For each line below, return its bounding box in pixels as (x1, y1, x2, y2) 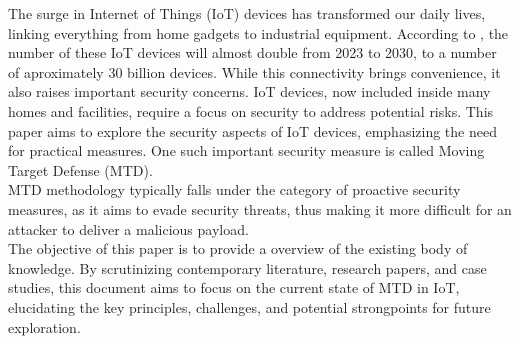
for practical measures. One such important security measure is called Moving (8, 140, 485, 161)
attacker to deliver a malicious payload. (8, 218, 249, 239)
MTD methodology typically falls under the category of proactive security (8, 179, 461, 200)
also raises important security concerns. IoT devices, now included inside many (8, 81, 491, 102)
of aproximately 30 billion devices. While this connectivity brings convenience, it (8, 61, 501, 82)
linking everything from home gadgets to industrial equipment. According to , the (8, 22, 509, 43)
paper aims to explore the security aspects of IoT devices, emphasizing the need (8, 120, 497, 141)
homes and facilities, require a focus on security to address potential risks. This (8, 100, 494, 121)
